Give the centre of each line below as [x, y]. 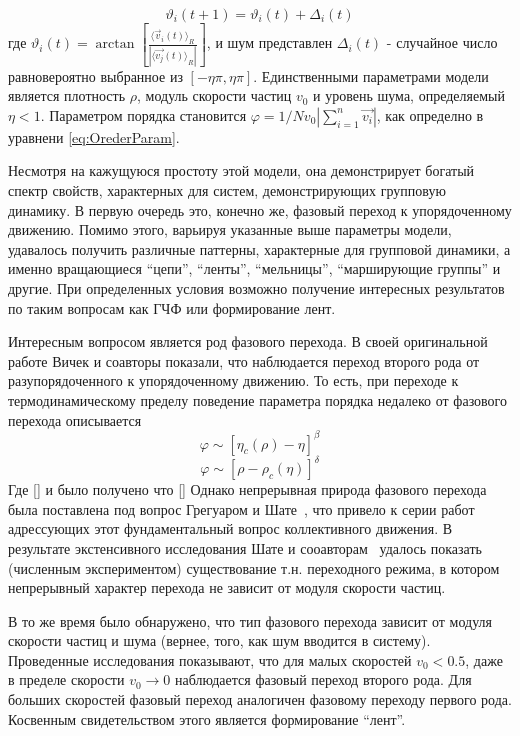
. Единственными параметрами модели [371, 75]
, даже [484, 659]
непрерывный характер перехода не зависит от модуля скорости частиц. [227, 587]
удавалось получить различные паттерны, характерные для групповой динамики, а [259, 248]
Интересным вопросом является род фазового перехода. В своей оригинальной [248, 341]
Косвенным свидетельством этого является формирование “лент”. [207, 718]
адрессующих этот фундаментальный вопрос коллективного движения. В [230, 528]
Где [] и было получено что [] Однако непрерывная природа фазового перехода [247, 489]
